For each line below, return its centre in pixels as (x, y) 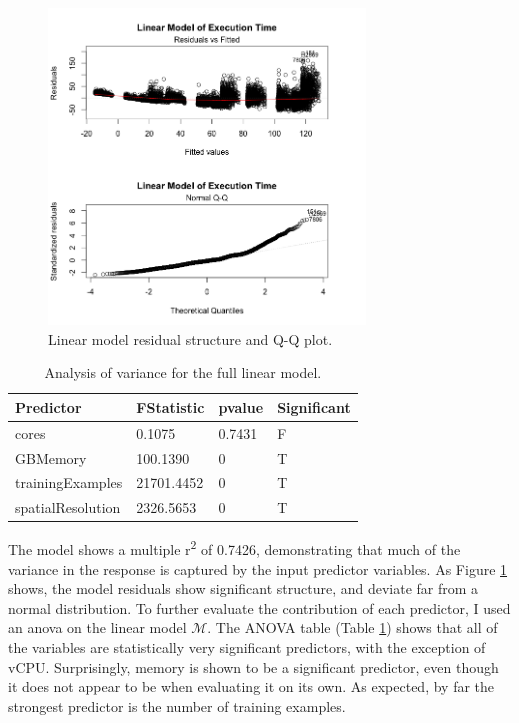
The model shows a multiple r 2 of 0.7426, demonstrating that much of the (234, 547)
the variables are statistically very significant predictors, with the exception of (247, 646)
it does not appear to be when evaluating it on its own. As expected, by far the (251, 686)
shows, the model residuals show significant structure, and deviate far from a (243, 588)
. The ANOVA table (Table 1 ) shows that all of (352, 627)
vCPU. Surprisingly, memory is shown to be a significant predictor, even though (253, 666)
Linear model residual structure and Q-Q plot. (190, 338)
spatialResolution (68, 507)
